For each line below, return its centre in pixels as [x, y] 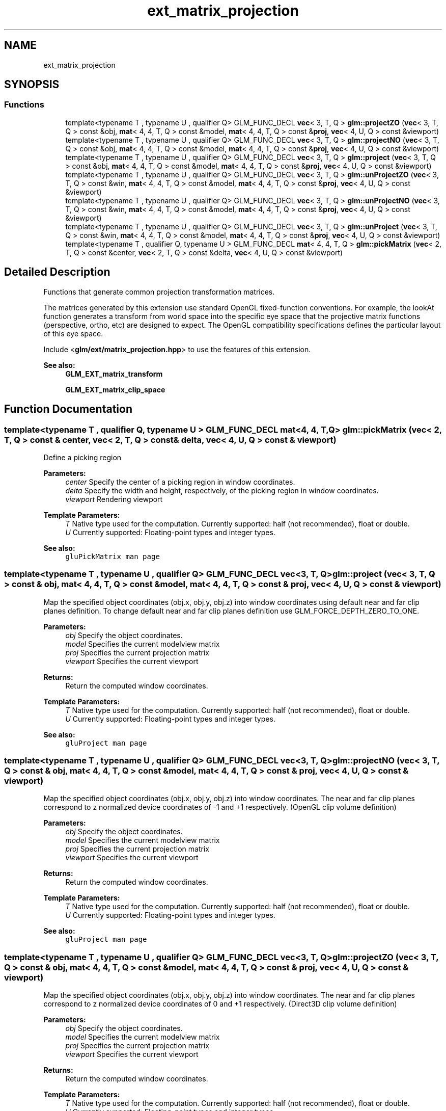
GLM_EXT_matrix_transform [114, 374]
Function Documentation [68, 409]
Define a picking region [82, 457]
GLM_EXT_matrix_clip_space [115, 389]
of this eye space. [73, 333]
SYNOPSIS [32, 85]
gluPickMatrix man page [113, 556]
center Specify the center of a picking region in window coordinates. [180, 482]
